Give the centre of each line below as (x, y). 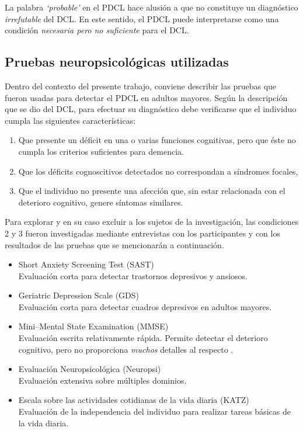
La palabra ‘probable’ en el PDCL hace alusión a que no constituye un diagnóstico (151, 7)
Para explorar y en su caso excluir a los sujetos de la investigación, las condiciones (152, 222)
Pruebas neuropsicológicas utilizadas (117, 62)
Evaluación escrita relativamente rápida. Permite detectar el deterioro (143, 338)
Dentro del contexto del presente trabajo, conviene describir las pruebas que (141, 86)
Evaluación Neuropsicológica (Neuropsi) (90, 369)
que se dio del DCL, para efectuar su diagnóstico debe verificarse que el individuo (151, 109)
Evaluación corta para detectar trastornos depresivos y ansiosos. (133, 275)
